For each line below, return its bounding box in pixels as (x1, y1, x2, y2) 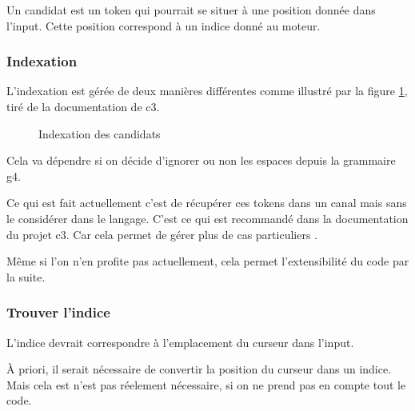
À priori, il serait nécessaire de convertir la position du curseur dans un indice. (6, 361, 392, 377)
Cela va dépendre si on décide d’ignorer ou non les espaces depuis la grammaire (6, 152, 396, 169)
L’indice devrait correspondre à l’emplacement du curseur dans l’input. (6, 333, 354, 350)
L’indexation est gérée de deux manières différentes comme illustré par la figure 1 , (6, 82, 408, 99)
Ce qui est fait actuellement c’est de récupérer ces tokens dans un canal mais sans (6, 194, 407, 211)
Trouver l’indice (6, 302, 110, 322)
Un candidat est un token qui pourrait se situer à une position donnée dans (6, 2, 376, 18)
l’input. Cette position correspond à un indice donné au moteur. (6, 17, 321, 34)
